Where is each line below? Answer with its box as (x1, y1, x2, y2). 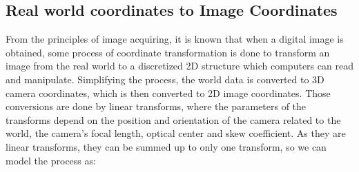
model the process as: (6, 153, 96, 167)
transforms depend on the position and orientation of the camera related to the (6, 112, 341, 127)
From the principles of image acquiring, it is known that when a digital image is (6, 32, 344, 46)
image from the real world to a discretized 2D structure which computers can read (6, 58, 353, 73)
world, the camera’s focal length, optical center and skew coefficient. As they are (6, 126, 346, 140)
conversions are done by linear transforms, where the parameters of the (6, 99, 307, 114)
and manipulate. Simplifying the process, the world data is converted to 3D (6, 72, 324, 86)
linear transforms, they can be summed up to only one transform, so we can (6, 139, 327, 153)
